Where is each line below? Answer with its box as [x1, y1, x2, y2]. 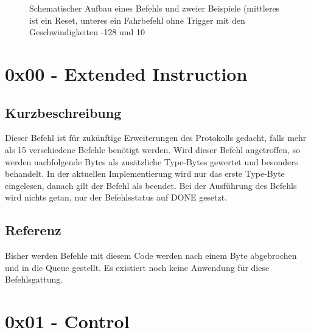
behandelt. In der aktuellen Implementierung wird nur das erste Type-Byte [5, 167, 285, 180]
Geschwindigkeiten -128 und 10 [29, 26, 145, 38]
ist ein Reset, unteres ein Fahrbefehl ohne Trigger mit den [29, 13, 245, 26]
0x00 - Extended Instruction [5, 61, 248, 86]
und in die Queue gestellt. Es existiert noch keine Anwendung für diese [5, 261, 270, 273]
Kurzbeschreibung [5, 103, 122, 122]
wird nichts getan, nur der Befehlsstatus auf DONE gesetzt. [5, 191, 228, 204]
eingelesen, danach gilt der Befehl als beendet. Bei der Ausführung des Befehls [5, 179, 297, 191]
